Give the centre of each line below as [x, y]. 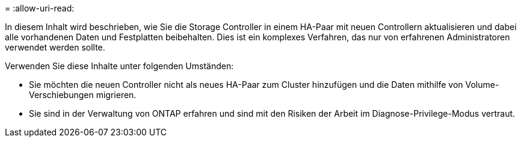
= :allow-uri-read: [40, 8]
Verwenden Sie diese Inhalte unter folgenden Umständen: [119, 66]
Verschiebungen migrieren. [83, 95]
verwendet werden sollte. [55, 47]
